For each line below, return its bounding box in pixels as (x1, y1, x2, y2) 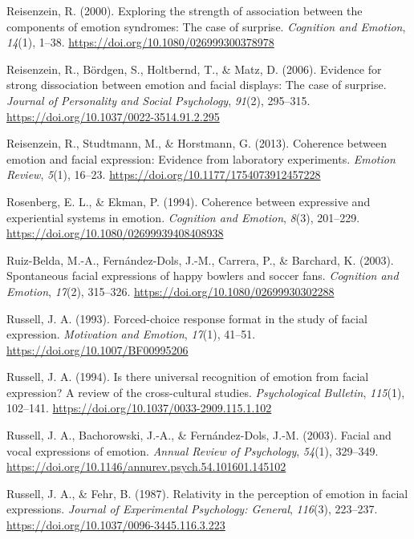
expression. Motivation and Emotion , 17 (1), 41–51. (6, 326, 256, 342)
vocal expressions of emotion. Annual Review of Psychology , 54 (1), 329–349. (6, 442, 379, 459)
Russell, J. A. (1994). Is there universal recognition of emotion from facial (6, 368, 369, 385)
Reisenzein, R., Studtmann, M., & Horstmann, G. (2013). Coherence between (6, 135, 387, 152)
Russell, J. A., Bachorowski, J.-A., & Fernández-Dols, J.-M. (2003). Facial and (6, 427, 392, 444)
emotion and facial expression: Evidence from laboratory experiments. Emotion (6, 150, 396, 167)
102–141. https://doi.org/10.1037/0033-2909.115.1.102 (6, 399, 272, 416)
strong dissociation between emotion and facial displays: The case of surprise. (6, 76, 387, 93)
